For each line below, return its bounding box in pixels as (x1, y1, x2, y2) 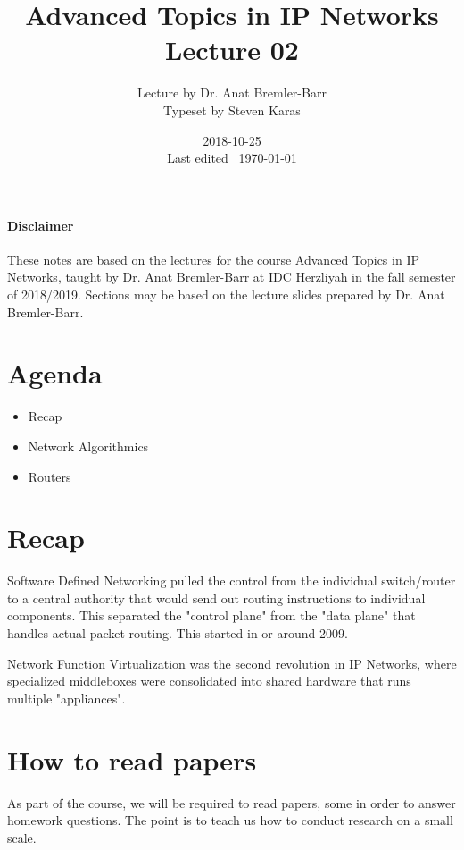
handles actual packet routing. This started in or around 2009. (7, 624, 348, 643)
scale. (7, 828, 37, 846)
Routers (28, 467, 71, 485)
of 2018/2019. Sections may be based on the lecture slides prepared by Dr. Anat (7, 285, 445, 304)
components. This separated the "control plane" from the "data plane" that (7, 606, 416, 625)
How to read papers (7, 741, 257, 778)
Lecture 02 (165, 31, 299, 68)
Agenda (7, 355, 103, 391)
